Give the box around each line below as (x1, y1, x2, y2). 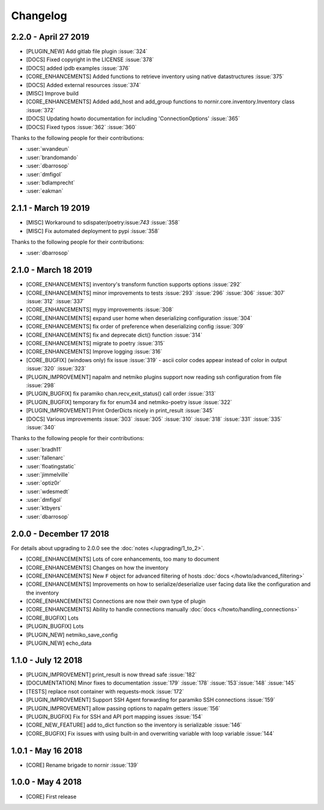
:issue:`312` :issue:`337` (26, 298, 85, 305)
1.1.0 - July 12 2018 (11, 655, 83, 665)
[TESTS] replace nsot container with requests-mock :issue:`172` (26, 688, 184, 695)
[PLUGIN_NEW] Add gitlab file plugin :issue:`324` (26, 48, 148, 55)
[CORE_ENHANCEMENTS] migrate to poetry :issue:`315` (26, 340, 165, 347)
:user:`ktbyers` (26, 504, 62, 512)
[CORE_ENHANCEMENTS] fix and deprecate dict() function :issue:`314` (26, 331, 203, 339)
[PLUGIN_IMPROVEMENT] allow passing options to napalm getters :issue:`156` (26, 704, 220, 712)
